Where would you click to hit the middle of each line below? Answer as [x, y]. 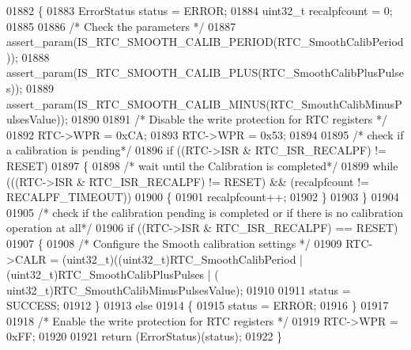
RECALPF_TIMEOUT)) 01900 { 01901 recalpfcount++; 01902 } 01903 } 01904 [203, 197]
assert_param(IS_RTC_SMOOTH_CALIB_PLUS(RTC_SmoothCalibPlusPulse [205, 72]
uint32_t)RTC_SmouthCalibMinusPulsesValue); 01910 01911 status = [179, 289]
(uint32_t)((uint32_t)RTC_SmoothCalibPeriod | [182, 259]
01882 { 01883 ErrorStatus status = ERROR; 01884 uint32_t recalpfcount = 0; [200, 10]
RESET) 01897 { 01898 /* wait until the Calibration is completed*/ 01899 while [202, 165]
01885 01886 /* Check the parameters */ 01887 [121, 26]
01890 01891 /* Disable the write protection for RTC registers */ [230, 119]
